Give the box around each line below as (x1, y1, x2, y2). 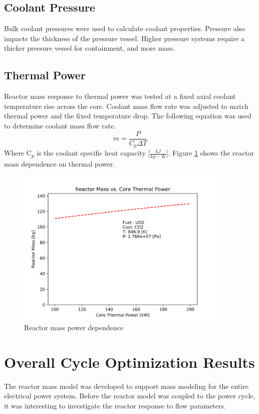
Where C (4, 148, 32, 158)
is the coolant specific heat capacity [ (37, 148, 150, 158)
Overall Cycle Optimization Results (4, 351, 255, 372)
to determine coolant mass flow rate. (4, 120, 116, 130)
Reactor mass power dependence (24, 322, 123, 333)
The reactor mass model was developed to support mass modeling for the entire (4, 380, 248, 391)
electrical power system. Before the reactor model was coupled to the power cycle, (4, 390, 255, 401)
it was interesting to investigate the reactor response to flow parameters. (4, 400, 226, 410)
